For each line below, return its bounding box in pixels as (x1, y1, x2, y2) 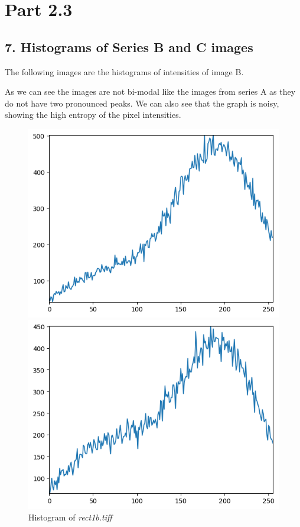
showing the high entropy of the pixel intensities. (5, 108, 181, 121)
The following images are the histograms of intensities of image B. (5, 65, 244, 78)
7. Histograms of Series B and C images (5, 37, 253, 56)
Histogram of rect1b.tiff (28, 510, 112, 523)
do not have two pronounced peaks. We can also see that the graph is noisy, (5, 97, 279, 109)
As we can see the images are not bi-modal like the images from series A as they (5, 85, 296, 98)
